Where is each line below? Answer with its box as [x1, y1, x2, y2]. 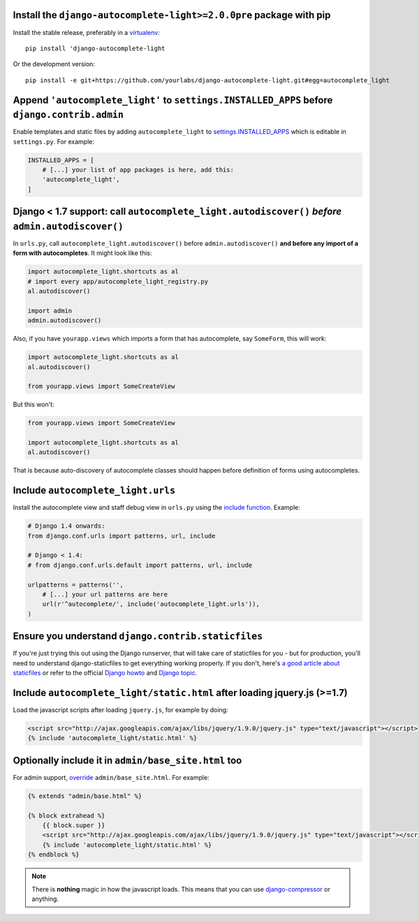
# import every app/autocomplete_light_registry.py [27, 277, 209, 286]
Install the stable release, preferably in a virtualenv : [13, 28, 160, 36]
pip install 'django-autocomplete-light [25, 44, 166, 52]
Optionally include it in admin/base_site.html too [13, 754, 242, 766]
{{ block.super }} [42, 821, 105, 830]
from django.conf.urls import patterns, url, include [27, 531, 216, 540]
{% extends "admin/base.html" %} [27, 792, 142, 800]
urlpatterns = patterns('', [27, 580, 124, 589]
